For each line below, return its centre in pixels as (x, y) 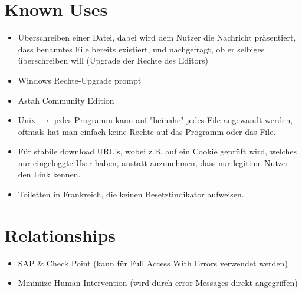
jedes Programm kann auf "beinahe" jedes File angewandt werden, (173, 120)
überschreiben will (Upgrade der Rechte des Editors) (113, 60)
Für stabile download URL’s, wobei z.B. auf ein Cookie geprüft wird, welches (157, 151)
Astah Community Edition (66, 100)
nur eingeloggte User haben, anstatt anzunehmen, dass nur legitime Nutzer (153, 162)
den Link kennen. (49, 174)
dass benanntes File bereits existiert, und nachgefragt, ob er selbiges (141, 49)
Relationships (60, 234)
